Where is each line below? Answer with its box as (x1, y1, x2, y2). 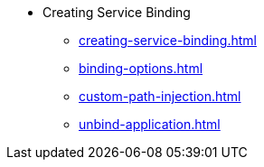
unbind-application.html (79, 116, 221, 132)
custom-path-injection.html (79, 88, 241, 104)
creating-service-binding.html (79, 32, 257, 48)
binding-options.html (79, 60, 203, 76)
